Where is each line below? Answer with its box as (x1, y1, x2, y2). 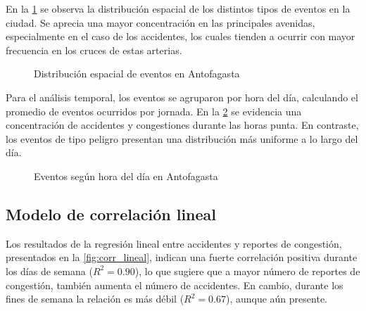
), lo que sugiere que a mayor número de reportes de (134, 263, 360, 278)
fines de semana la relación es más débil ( (6, 291, 184, 306)
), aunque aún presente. (225, 291, 327, 306)
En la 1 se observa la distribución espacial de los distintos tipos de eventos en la (6, 1, 351, 15)
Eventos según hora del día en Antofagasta (34, 168, 218, 183)
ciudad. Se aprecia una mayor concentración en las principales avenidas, (6, 15, 315, 30)
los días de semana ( (6, 263, 93, 278)
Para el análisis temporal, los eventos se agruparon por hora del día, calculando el (6, 89, 358, 104)
